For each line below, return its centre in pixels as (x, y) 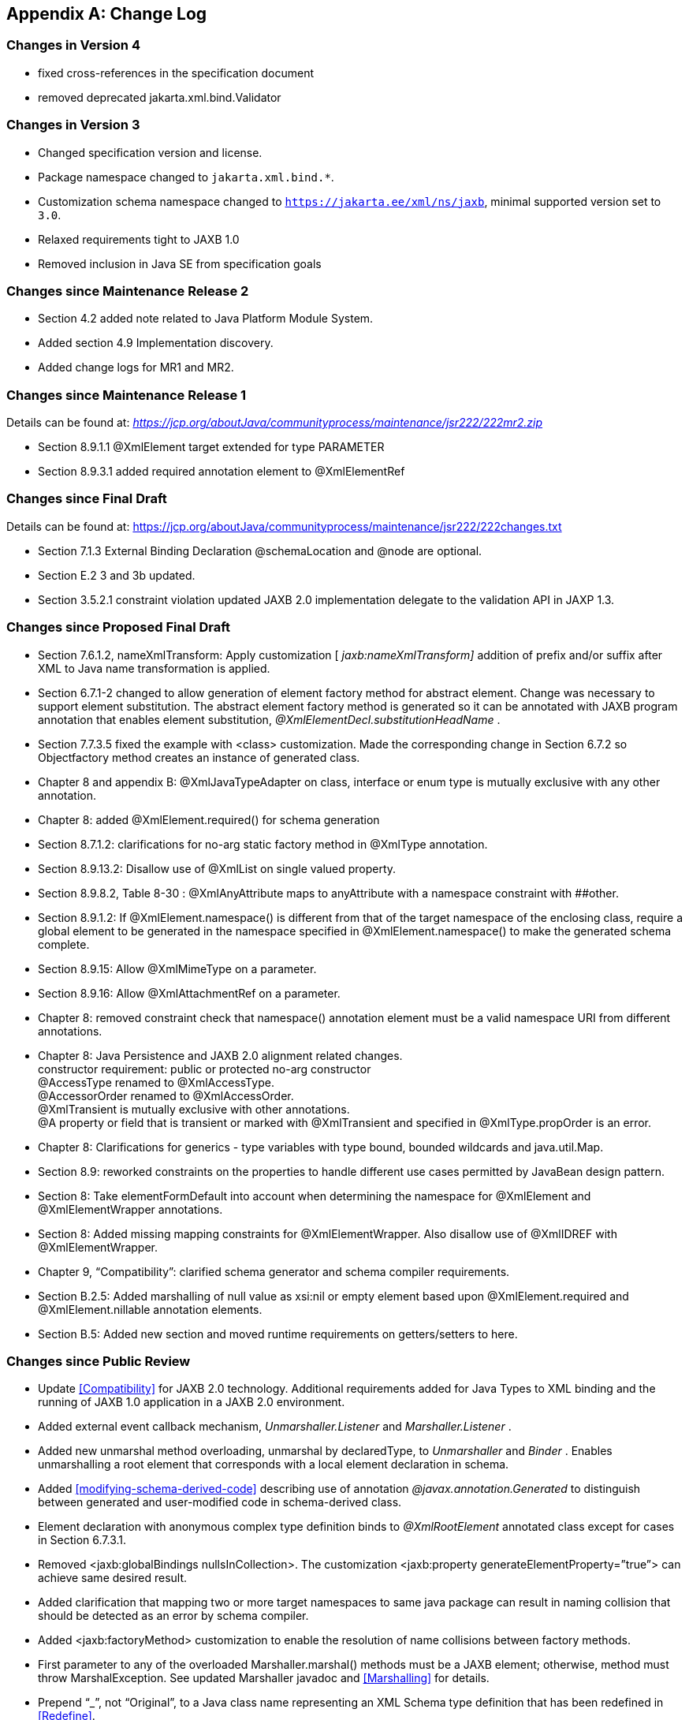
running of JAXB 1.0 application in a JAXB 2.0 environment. (192, 1402)
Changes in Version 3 (73, 125)
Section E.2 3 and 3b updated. (117, 575)
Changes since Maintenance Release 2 (128, 291)
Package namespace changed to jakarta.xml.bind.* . (186, 177)
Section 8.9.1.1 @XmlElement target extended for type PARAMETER (211, 447)
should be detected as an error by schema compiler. (173, 1616)
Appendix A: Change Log (107, 14)
